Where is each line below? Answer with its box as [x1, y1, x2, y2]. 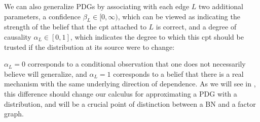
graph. [4, 108, 24, 119]
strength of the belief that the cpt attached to [4, 21, 146, 32]
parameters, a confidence [4, 11, 81, 21]
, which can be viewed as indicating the [118, 11, 240, 21]
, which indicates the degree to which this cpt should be [70, 31, 244, 42]
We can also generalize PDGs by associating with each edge [4, 1, 190, 11]
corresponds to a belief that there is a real [113, 68, 244, 79]
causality [4, 31, 31, 42]
